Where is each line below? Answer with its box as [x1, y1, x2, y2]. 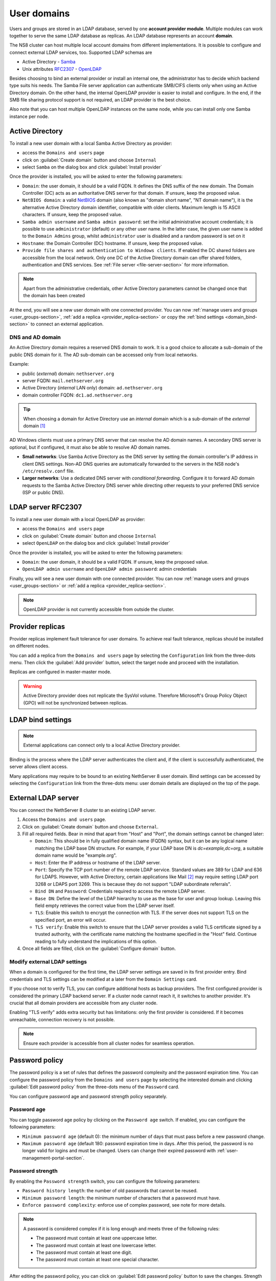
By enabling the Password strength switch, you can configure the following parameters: [9, 1178, 200, 1184]
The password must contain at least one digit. [36, 1249, 132, 1255]
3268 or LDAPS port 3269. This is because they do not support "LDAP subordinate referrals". [35, 881, 232, 887]
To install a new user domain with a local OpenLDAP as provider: [9, 516, 146, 523]
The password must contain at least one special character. [36, 1256, 159, 1263]
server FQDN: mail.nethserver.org [22, 378, 104, 384]
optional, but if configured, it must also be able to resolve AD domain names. [9, 444, 171, 450]
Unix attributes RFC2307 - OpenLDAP [22, 66, 102, 72]
